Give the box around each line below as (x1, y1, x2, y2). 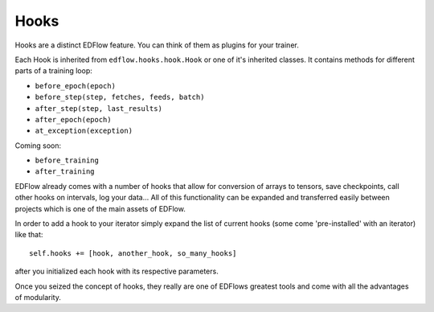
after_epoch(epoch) (35, 115, 112, 124)
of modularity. (14, 292, 62, 302)
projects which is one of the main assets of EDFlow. (14, 203, 186, 213)
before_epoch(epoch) (35, 81, 117, 90)
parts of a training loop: (14, 66, 92, 76)
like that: (14, 230, 43, 240)
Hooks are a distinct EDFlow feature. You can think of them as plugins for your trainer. (14, 40, 299, 50)
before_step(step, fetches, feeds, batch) (35, 92, 205, 102)
